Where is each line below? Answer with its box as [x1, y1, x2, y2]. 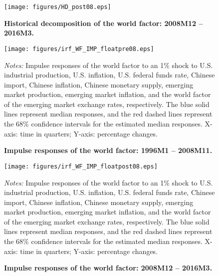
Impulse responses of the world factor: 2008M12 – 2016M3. [4, 262, 213, 273]
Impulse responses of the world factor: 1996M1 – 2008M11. [4, 145, 213, 155]
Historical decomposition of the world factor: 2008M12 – [4, 17, 203, 28]
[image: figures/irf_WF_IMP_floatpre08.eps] [4, 45, 154, 52]
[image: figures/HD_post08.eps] [4, 3, 111, 10]
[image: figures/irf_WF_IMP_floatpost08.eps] [4, 162, 158, 170]
